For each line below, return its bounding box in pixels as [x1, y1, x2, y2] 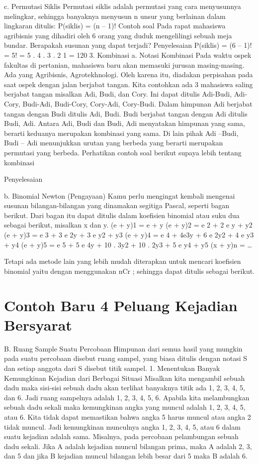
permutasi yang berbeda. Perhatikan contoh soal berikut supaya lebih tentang [4, 147, 242, 157]
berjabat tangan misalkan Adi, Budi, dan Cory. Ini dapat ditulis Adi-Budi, [4, 89, 232, 99]
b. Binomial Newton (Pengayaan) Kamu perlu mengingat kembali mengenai [4, 190, 235, 201]
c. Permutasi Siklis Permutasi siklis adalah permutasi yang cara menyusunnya [4, 1, 241, 11]
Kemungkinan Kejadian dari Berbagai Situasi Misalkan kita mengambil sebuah [4, 372, 245, 383]
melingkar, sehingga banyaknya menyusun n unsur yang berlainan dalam [4, 10, 226, 21]
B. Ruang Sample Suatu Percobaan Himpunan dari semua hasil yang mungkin [4, 343, 243, 353]
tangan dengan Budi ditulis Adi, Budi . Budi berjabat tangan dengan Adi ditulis [4, 108, 248, 118]
